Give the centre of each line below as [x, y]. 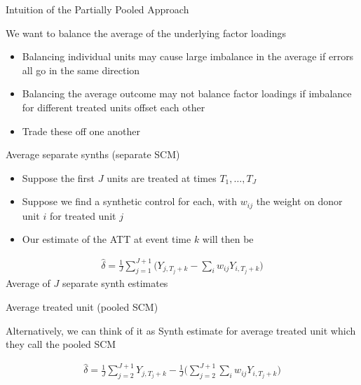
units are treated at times [162, 177]
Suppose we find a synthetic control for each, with [130, 201]
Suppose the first [59, 177]
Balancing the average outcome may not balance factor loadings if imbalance [187, 93]
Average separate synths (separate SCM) [93, 154]
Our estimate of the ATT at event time [107, 239]
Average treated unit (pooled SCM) [82, 306]
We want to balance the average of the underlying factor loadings [146, 33]
